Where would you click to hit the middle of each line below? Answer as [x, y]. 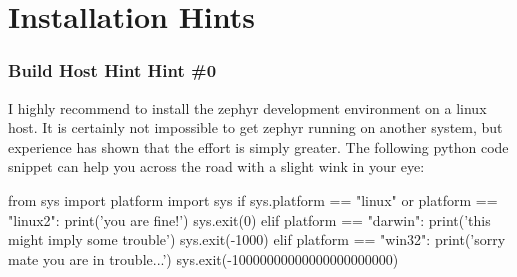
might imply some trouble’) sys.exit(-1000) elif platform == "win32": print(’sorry [257, 239]
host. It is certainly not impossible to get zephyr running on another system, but [255, 127]
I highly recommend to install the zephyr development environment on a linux [247, 107]
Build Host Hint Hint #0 [112, 70]
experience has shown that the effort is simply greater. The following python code [258, 146]
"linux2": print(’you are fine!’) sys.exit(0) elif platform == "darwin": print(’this [249, 219]
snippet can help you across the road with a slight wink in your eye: [216, 166]
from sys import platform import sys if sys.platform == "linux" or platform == [253, 199]
